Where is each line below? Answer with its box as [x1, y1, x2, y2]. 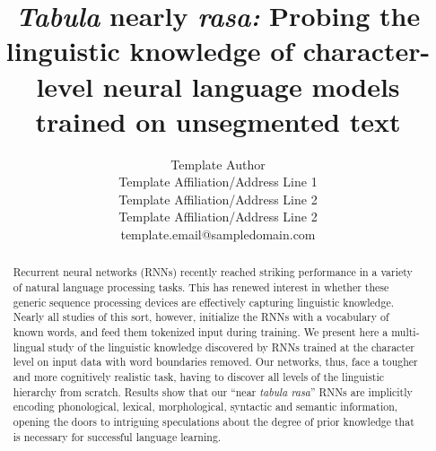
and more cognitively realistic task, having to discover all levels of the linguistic [13, 369, 385, 385]
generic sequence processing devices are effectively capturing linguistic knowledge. [13, 294, 394, 309]
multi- [391, 325, 420, 340]
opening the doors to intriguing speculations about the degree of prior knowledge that [13, 414, 414, 429]
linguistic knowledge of [5, 32, 294, 69]
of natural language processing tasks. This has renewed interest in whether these [13, 280, 389, 295]
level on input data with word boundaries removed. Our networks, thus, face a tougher [13, 354, 418, 369]
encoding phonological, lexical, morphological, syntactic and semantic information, [13, 399, 398, 414]
